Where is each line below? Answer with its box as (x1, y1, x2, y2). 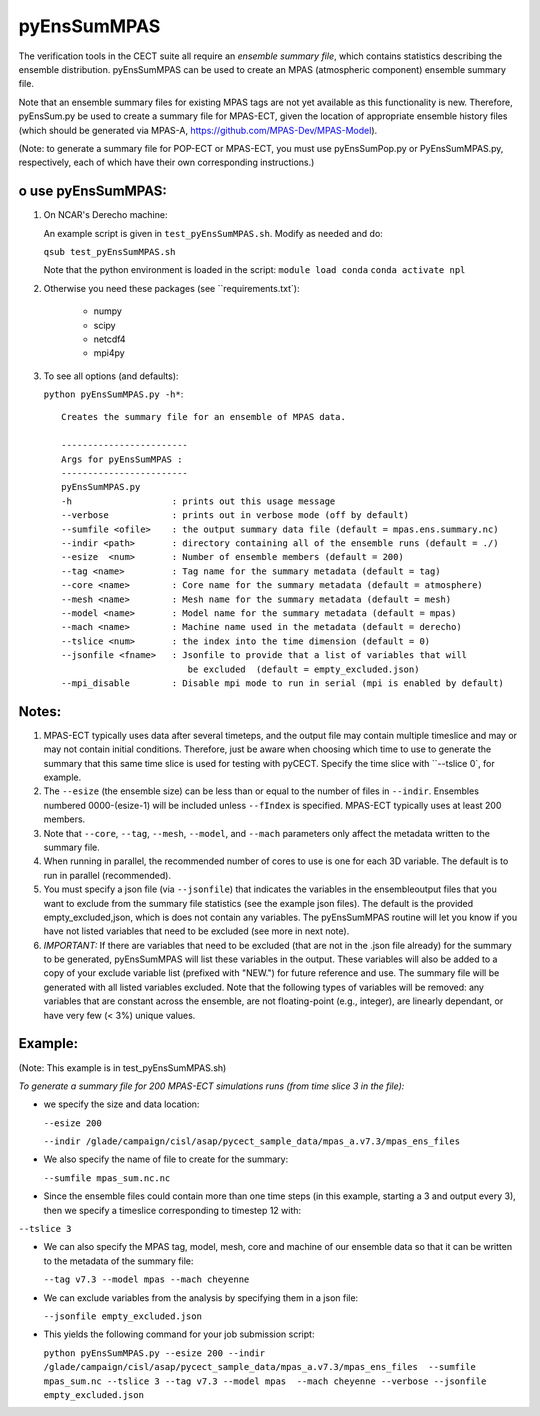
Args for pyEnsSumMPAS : (61, 453, 183, 465)
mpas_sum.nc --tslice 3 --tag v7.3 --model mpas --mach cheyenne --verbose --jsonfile (43, 1375, 487, 1387)
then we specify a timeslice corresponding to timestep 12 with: (43, 1204, 302, 1216)
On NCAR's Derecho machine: (43, 209, 168, 221)
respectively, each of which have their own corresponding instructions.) (18, 156, 315, 169)
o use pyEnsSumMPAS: (18, 183, 167, 200)
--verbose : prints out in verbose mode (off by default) (61, 510, 410, 521)
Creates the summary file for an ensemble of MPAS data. (61, 411, 347, 423)
